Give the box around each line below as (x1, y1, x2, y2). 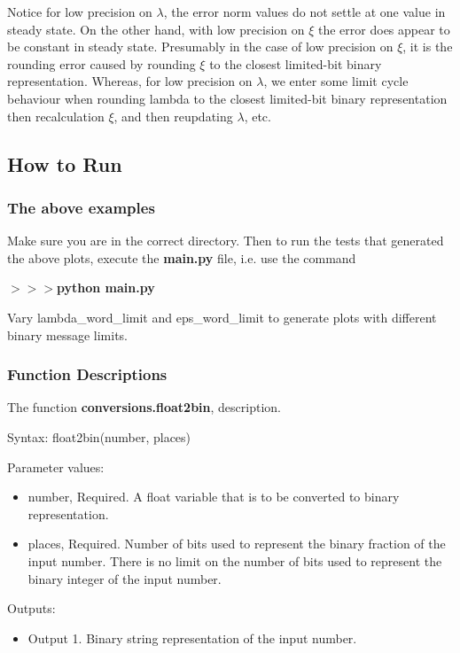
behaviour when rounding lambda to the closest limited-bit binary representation (7, 89, 448, 107)
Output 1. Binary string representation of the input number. (27, 628, 357, 647)
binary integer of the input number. (27, 569, 222, 587)
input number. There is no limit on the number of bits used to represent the (27, 551, 442, 570)
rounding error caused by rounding (7, 54, 196, 73)
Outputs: (7, 599, 56, 618)
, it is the (402, 37, 453, 56)
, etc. (244, 106, 271, 125)
